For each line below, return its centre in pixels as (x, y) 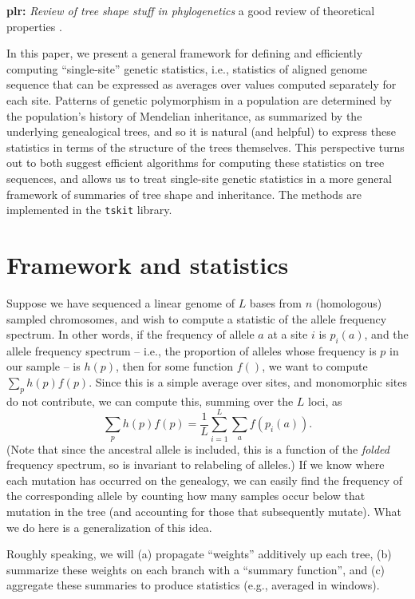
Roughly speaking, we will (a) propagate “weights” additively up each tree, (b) (199, 554)
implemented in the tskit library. (89, 210)
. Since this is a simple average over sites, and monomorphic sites (248, 382)
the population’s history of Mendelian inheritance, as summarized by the (184, 115)
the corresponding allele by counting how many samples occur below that (186, 496)
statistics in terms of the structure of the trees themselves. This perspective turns (206, 147)
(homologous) (349, 302)
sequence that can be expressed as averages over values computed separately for (202, 84)
